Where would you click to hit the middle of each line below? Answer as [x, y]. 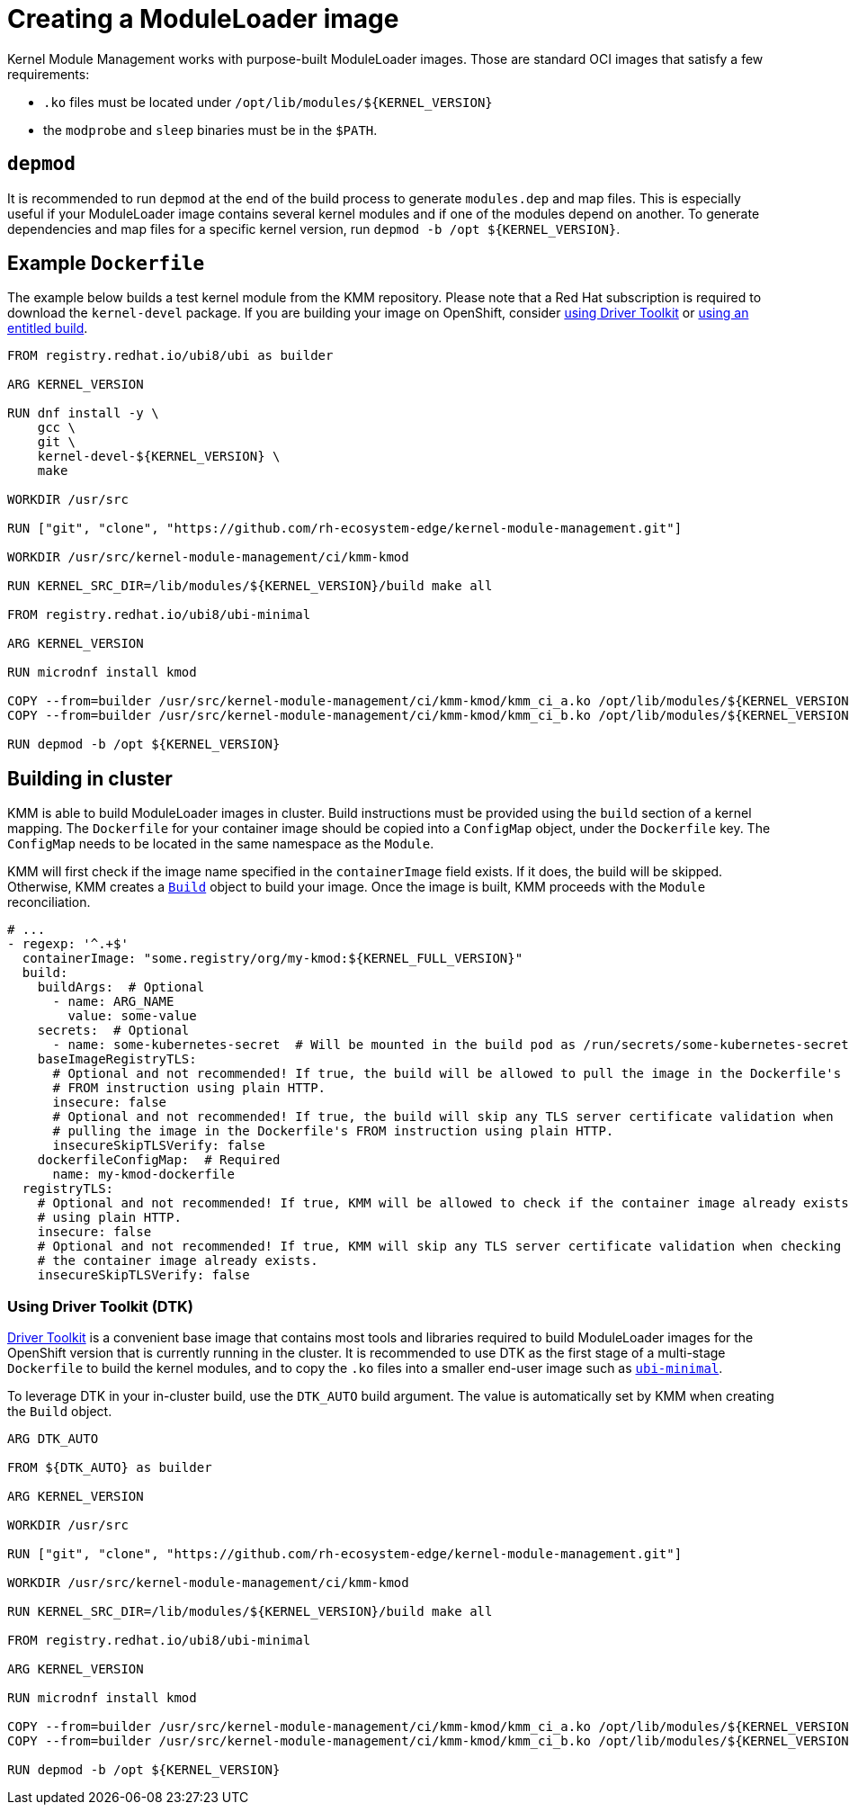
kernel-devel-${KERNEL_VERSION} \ [159, 457]
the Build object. [60, 1412]
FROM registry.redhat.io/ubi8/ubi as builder [170, 356]
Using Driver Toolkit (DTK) [100, 1306]
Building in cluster [90, 778]
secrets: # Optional [113, 1031]
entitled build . [48, 328]
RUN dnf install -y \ [83, 413]
